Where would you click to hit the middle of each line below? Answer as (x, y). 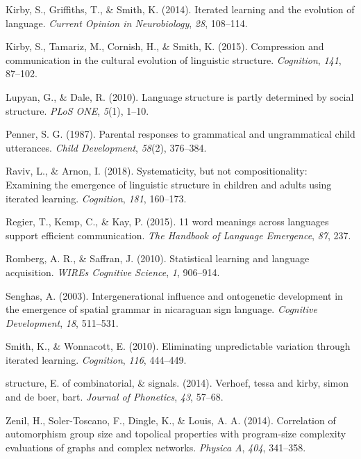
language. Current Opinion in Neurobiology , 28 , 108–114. (127, 23)
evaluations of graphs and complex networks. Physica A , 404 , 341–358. (156, 447)
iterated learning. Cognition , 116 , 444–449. (96, 359)
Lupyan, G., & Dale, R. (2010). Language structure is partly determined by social (180, 96)
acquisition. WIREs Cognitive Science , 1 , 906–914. (113, 272)
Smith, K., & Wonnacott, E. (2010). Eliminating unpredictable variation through (178, 346)
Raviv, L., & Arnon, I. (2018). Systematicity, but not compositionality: (157, 171)
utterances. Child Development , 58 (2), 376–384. (106, 147)
